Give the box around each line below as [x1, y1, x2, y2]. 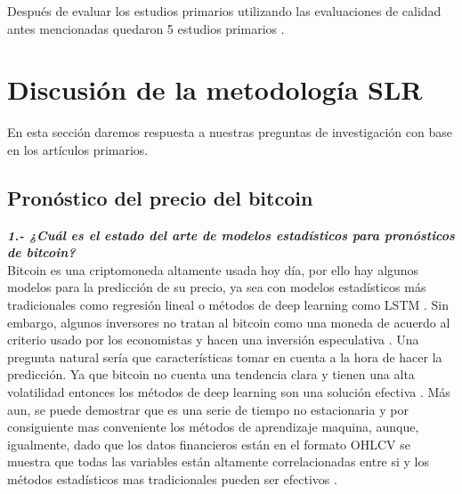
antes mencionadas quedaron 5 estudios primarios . [7, 19, 285, 37]
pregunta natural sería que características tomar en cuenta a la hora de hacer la [7, 347, 442, 366]
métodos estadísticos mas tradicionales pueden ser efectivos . [7, 470, 337, 489]
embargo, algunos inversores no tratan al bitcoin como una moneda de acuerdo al [7, 312, 450, 331]
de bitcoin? [7, 243, 76, 262]
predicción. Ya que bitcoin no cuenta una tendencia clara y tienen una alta [7, 365, 415, 384]
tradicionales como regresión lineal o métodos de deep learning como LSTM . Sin [7, 296, 450, 314]
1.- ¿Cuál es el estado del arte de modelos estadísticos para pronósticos [7, 225, 455, 244]
